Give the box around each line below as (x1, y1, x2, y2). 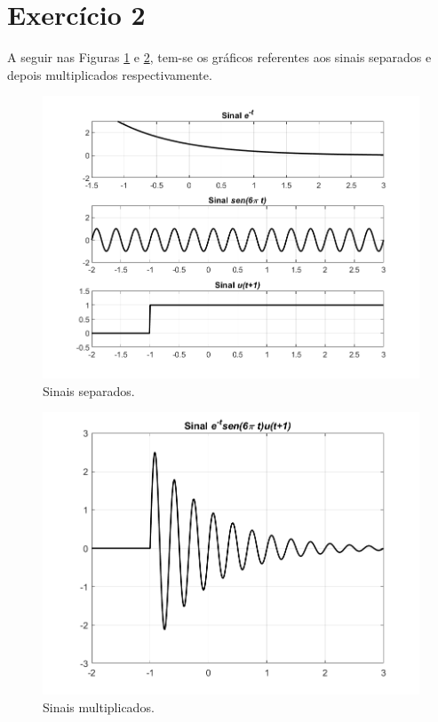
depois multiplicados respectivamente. (7, 65, 212, 83)
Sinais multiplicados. (43, 697, 155, 716)
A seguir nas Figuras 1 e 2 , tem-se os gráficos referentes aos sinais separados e (7, 48, 432, 67)
